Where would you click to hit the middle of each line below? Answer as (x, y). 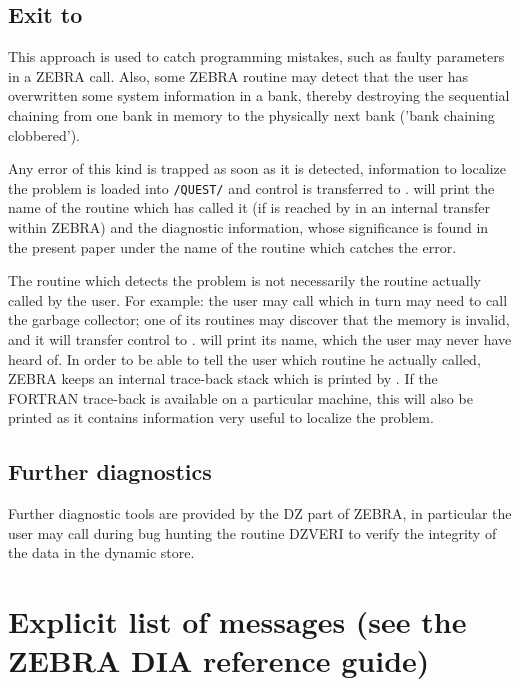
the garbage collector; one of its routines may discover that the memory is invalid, (259, 319)
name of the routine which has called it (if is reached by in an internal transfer (249, 207)
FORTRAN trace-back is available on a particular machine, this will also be (240, 397)
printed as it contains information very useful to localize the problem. (221, 417)
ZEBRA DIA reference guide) (219, 660)
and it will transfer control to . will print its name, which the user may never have (260, 338)
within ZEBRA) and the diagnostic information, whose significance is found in (248, 227)
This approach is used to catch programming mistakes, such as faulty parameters (256, 56)
